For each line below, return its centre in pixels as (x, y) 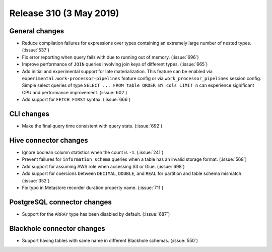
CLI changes (29, 114)
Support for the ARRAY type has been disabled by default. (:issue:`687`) (96, 214)
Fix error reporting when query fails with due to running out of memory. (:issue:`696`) (110, 57)
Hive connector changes (49, 140)
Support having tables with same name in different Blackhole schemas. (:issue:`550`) (110, 240)
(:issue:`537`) (36, 50)
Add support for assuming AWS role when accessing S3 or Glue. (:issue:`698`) (103, 166)
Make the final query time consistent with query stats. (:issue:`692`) (92, 126)
